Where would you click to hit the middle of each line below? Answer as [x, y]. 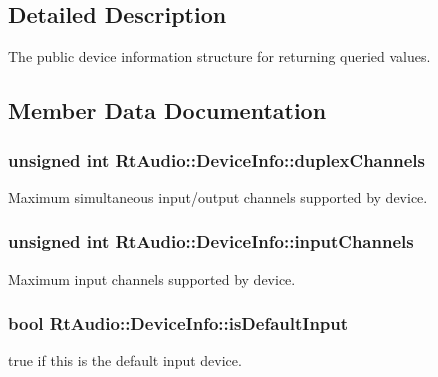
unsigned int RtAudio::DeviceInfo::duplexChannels [216, 159]
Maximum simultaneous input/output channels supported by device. [218, 196]
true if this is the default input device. [125, 360]
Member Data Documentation [167, 110]
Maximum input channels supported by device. [152, 278]
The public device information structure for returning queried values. [219, 56]
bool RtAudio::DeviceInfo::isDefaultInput [178, 323]
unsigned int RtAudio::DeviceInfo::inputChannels [211, 241]
